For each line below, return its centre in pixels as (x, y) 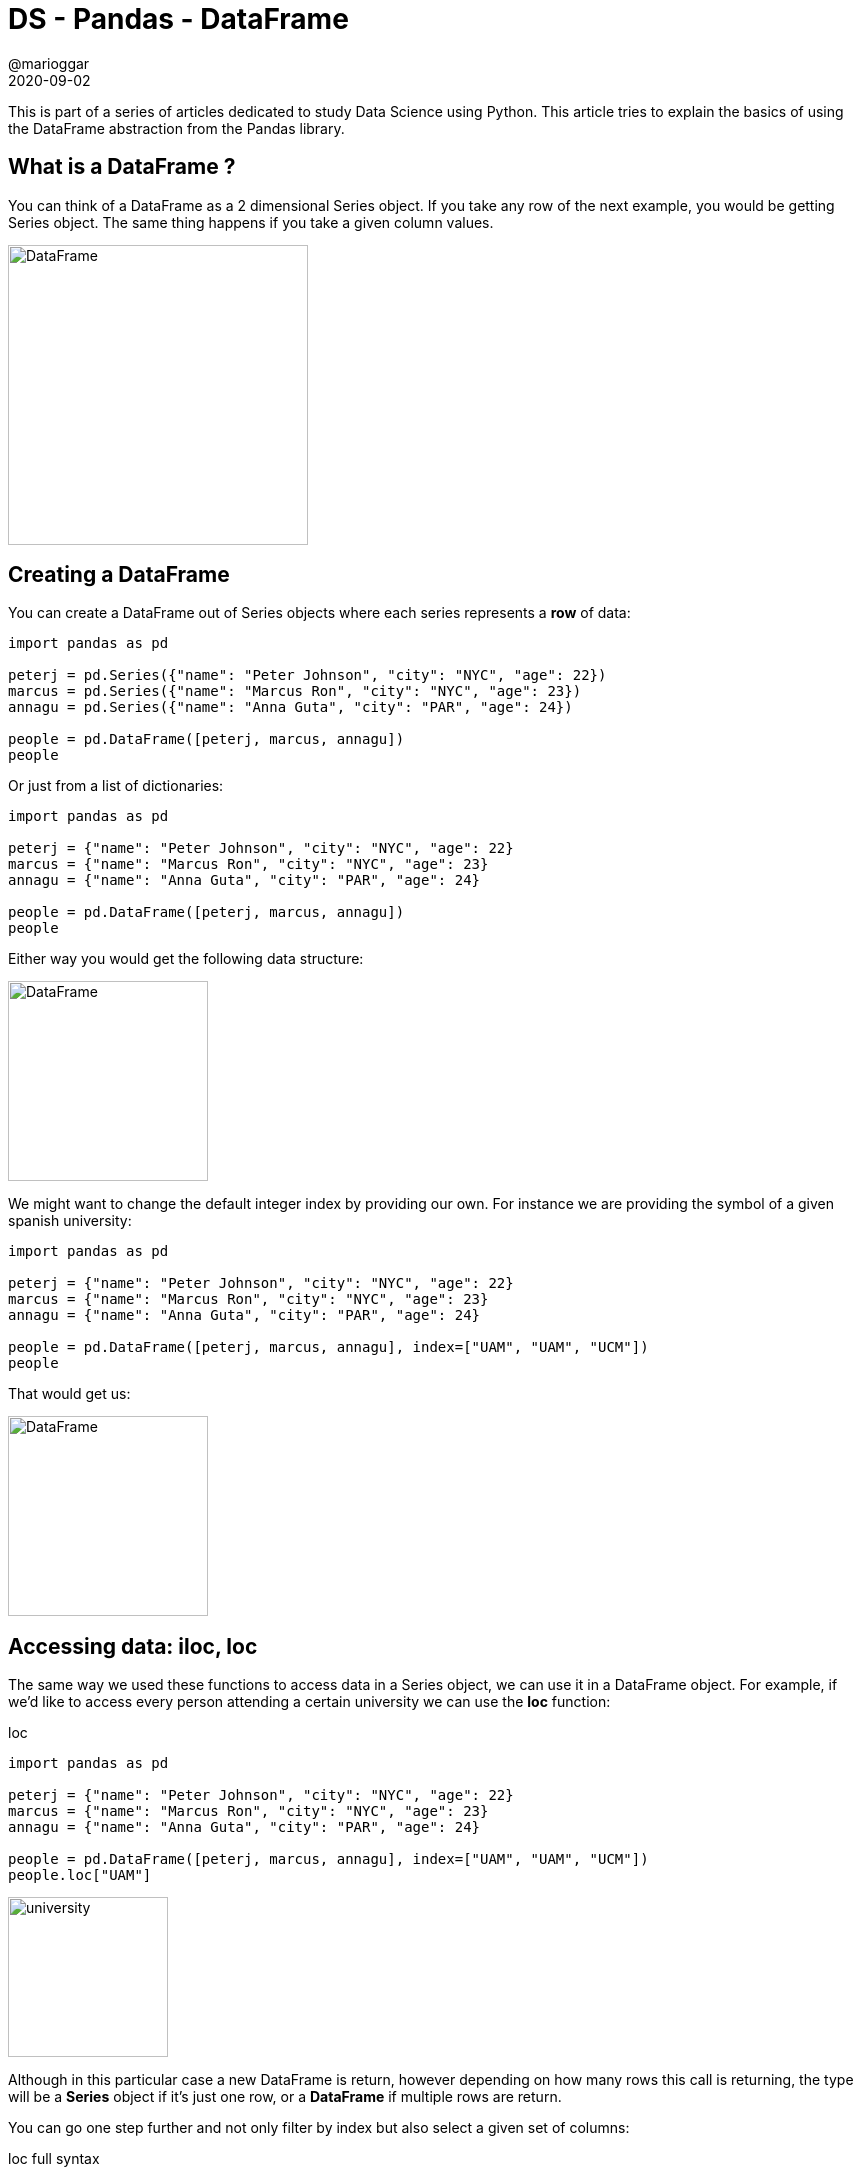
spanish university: (70, 1221)
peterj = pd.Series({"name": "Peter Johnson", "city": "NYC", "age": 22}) (307, 675)
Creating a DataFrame (119, 575)
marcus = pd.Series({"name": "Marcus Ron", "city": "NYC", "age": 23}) (295, 691)
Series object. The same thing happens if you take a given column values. (251, 222)
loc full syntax (54, 2159)
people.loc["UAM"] (80, 1875)
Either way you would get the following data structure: (186, 959)
